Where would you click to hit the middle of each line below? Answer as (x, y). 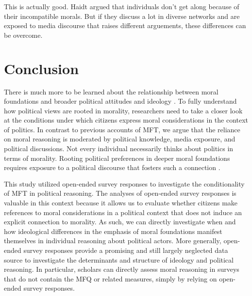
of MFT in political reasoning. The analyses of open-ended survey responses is (120, 193)
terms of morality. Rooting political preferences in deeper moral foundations (117, 158)
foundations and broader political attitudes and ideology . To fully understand (120, 101)
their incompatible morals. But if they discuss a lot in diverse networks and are (122, 16)
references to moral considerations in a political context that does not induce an (123, 212)
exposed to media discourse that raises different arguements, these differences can (125, 25)
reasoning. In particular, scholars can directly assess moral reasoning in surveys (122, 269)
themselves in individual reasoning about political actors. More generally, (113, 241)
